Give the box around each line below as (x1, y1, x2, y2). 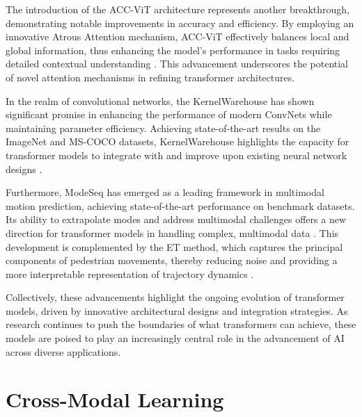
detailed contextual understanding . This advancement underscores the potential (6, 56, 349, 71)
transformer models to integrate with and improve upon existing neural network (6, 147, 347, 162)
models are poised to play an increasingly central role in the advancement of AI (6, 331, 345, 345)
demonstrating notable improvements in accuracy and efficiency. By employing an (6, 15, 354, 30)
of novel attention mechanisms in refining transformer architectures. (6, 69, 295, 84)
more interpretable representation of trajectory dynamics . (6, 266, 254, 281)
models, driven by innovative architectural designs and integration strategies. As (6, 303, 348, 318)
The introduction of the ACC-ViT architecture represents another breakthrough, (6, 2, 349, 16)
